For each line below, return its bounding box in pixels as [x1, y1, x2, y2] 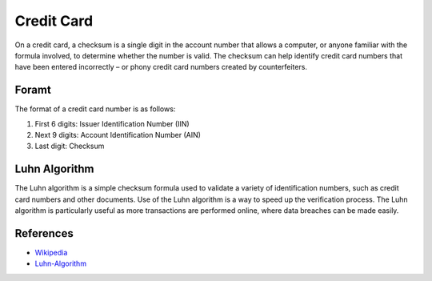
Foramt [14, 83, 51, 97]
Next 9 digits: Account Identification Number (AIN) [34, 130, 202, 140]
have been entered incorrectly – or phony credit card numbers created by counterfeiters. [14, 62, 308, 72]
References [14, 227, 74, 240]
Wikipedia [34, 248, 68, 257]
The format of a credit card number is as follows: [14, 104, 176, 114]
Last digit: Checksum [34, 141, 105, 151]
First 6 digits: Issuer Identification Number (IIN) [34, 118, 190, 128]
